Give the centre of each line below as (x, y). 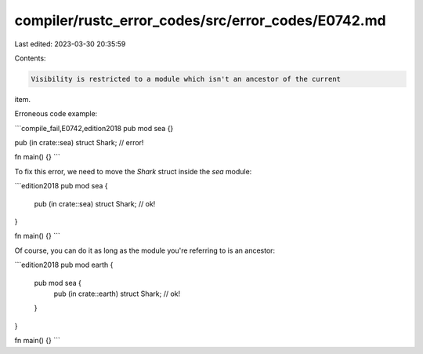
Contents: (30, 58)
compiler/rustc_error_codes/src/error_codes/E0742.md (201, 20)
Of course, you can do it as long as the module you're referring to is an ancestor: (145, 250)
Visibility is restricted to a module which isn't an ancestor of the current (186, 79)
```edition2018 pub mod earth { (64, 265)
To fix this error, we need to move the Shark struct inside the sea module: (133, 171)
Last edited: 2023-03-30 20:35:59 (70, 44)
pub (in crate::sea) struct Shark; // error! (79, 143)
